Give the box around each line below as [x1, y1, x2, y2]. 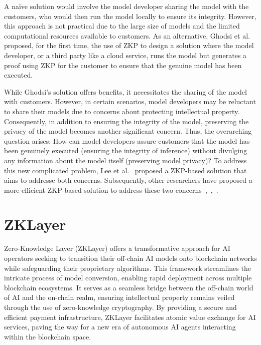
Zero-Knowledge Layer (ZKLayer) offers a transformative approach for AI [4, 243, 230, 253]
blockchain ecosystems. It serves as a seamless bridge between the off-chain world [4, 282, 253, 292]
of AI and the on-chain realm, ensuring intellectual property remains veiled [4, 292, 235, 302]
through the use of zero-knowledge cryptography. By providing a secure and [4, 301, 237, 312]
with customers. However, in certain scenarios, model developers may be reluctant [4, 96, 256, 107]
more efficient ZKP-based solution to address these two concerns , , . [4, 184, 218, 195]
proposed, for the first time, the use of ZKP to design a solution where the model [4, 40, 254, 51]
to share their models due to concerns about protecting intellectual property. [4, 106, 240, 116]
